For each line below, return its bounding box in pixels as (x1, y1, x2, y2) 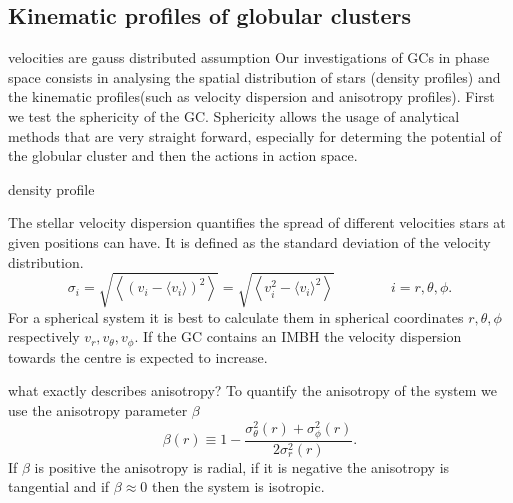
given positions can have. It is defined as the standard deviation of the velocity (8, 231, 491, 252)
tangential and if (8, 476, 110, 497)
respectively (8, 326, 80, 347)
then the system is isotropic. (151, 476, 325, 497)
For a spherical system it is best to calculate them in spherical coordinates (8, 306, 464, 327)
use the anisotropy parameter (8, 399, 188, 420)
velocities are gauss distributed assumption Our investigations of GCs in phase (8, 47, 490, 68)
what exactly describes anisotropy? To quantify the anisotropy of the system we (8, 380, 498, 401)
